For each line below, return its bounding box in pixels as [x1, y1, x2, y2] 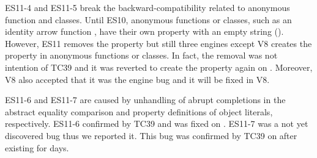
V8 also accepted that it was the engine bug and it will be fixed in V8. [5, 73, 270, 85]
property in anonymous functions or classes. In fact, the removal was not [5, 49, 278, 62]
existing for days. [5, 141, 69, 154]
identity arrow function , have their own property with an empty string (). [5, 25, 284, 38]
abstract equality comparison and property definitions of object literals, [5, 105, 273, 118]
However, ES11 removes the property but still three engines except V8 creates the [5, 37, 312, 49]
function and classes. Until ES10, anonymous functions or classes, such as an [5, 13, 292, 26]
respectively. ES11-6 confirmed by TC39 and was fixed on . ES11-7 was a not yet [5, 117, 308, 130]
